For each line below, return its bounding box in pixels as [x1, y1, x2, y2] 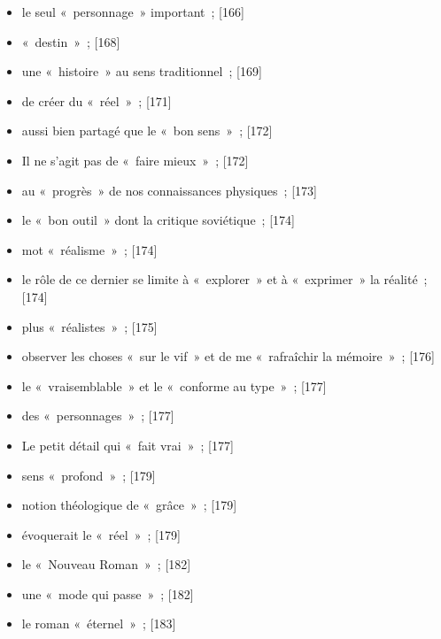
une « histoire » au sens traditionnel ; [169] [21, 62, 262, 81]
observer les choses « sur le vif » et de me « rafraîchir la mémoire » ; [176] [21, 347, 435, 366]
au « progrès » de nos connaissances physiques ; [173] [21, 181, 317, 199]
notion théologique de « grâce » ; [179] [21, 496, 237, 514]
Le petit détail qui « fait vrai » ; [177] [21, 435, 234, 454]
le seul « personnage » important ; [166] [21, 3, 244, 20]
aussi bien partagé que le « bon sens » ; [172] [21, 121, 273, 140]
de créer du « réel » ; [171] [21, 91, 172, 110]
